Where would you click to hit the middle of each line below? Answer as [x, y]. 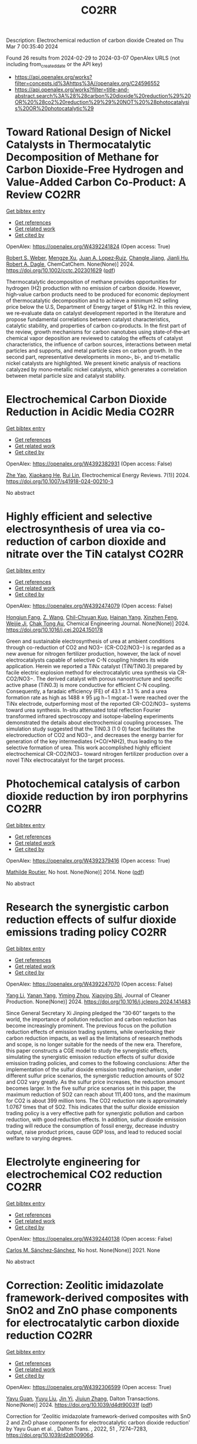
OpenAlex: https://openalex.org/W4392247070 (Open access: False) [89, 984]
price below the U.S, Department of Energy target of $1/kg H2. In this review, [99, 306]
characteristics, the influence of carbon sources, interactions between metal [99, 344]
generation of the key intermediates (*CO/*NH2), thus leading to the [89, 741]
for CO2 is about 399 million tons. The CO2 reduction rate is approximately [97, 1101]
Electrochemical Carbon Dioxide [87, 400]
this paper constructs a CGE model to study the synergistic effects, [87, 1050]
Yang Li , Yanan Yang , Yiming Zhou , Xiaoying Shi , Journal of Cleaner [88, 995]
